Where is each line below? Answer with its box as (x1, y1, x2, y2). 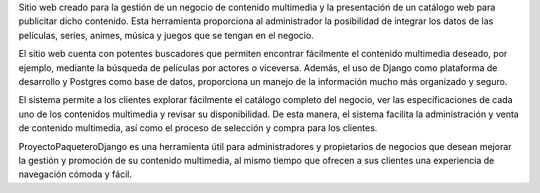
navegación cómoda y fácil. (18, 168, 132, 180)
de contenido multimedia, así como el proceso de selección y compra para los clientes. (18, 122, 378, 134)
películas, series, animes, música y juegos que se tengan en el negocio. (18, 29, 314, 41)
